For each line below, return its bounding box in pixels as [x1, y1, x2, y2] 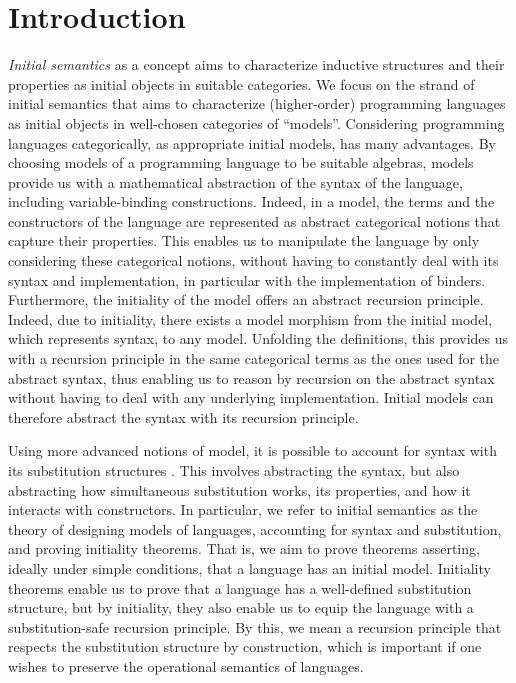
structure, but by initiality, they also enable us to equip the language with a [8, 597, 474, 618]
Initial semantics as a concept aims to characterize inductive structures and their [8, 54, 505, 75]
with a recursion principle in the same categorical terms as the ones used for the [8, 348, 500, 369]
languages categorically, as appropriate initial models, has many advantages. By [8, 132, 496, 153]
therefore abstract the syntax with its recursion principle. [8, 406, 359, 427]
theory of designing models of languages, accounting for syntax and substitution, [8, 518, 502, 539]
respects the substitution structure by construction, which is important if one [8, 636, 482, 657]
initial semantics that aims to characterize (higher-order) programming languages [8, 93, 506, 114]
